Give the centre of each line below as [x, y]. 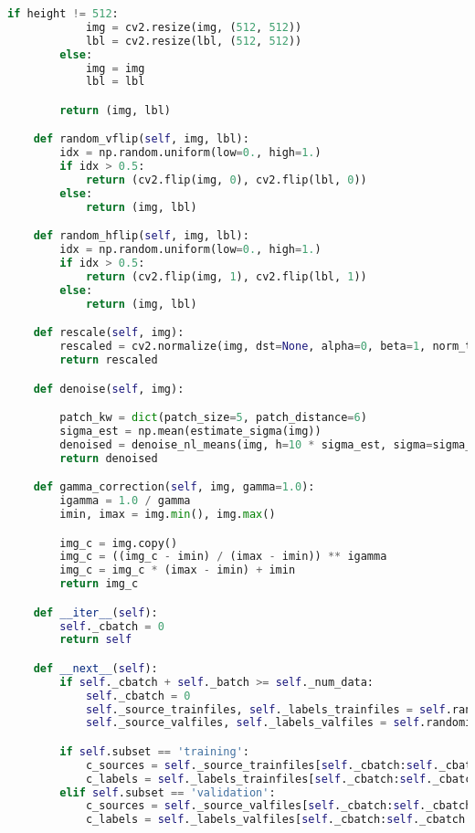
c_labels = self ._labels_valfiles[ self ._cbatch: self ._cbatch [275, 820]
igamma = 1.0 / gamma [125, 501]
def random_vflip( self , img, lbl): [141, 139]
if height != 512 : [63, 14]
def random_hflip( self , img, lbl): [141, 236]
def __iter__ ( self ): [95, 612]
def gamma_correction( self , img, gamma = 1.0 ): [174, 487]
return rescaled [109, 360]
